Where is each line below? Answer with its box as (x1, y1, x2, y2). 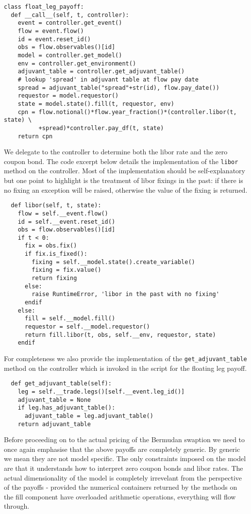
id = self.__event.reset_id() (17, 218, 116, 225)
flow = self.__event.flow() (17, 210, 108, 217)
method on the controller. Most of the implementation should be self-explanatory (4, 166, 245, 176)
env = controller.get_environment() (17, 60, 136, 67)
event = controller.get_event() (17, 19, 122, 27)
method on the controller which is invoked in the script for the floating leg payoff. (4, 363, 247, 373)
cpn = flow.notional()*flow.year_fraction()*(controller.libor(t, (17, 108, 237, 116)
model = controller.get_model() (17, 51, 122, 59)
